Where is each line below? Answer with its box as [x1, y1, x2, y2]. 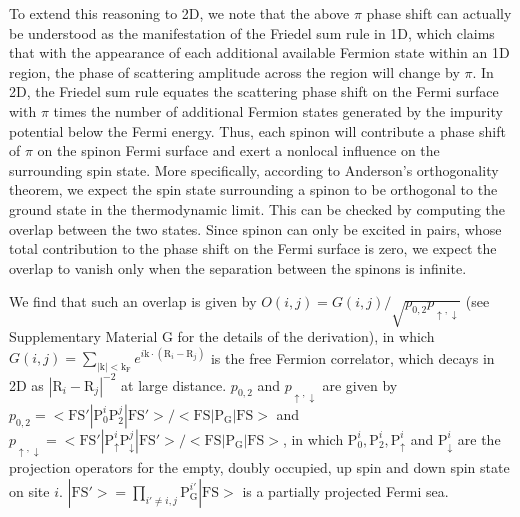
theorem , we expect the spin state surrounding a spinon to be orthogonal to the [9, 179, 498, 200]
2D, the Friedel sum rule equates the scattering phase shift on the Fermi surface [9, 81, 499, 102]
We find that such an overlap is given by [9, 291, 257, 312]
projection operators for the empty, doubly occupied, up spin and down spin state [9, 457, 510, 478]
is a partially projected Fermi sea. [242, 480, 449, 501]
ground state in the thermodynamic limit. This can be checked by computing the [9, 198, 506, 219]
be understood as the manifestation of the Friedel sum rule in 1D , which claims [9, 22, 495, 43]
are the [457, 428, 501, 449]
